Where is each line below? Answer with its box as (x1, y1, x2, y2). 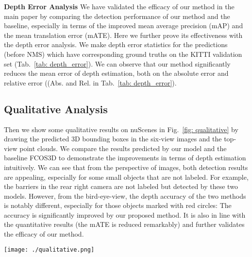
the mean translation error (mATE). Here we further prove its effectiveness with (4, 30, 243, 40)
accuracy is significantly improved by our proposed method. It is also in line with (4, 209, 246, 220)
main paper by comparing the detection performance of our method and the (4, 11, 230, 21)
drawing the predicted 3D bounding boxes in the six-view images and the (4, 134, 222, 144)
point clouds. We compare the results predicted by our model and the (19, 143, 227, 153)
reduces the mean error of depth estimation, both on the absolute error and (4, 68, 229, 78)
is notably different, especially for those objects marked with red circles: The (4, 200, 232, 210)
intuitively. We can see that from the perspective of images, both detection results (4, 162, 248, 172)
